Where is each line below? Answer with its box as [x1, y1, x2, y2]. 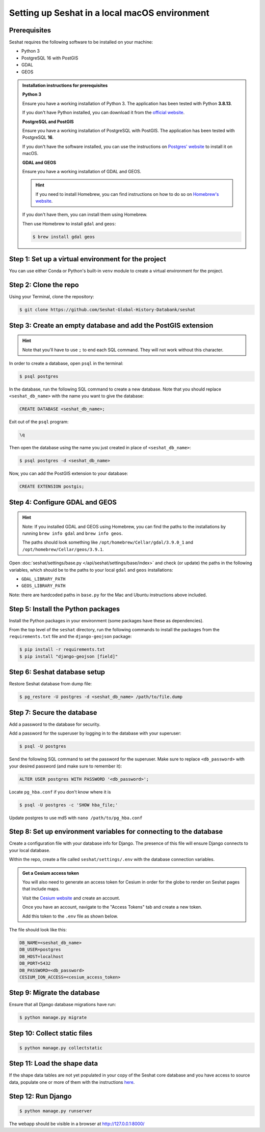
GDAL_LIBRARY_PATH [21, 576, 66, 582]
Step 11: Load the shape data [9, 1059, 98, 1068]
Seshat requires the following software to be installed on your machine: [9, 39, 153, 45]
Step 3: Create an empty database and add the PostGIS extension [9, 321, 213, 330]
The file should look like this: [9, 926, 67, 932]
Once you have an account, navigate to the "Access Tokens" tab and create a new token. [22, 904, 202, 910]
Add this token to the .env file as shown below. [22, 913, 118, 919]
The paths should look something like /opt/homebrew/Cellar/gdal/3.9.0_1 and [22, 539, 193, 546]
